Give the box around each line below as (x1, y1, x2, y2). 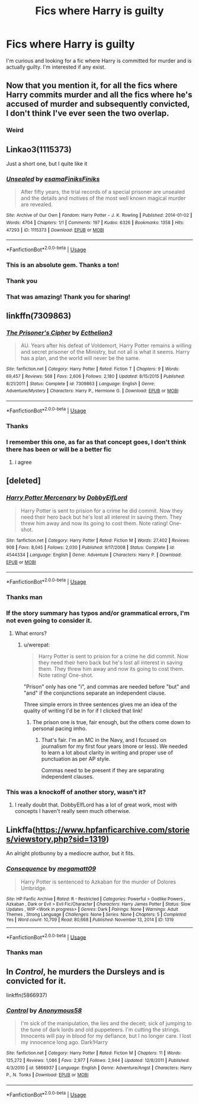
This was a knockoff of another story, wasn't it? (6, 788, 146, 796)
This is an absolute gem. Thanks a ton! (6, 261, 120, 269)
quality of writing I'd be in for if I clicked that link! (23, 707, 143, 715)
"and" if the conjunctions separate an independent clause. (23, 689, 166, 697)
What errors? (14, 630, 47, 637)
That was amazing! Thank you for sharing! (6, 292, 131, 300)
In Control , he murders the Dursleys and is (6, 967, 165, 977)
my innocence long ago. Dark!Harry (20, 1039, 108, 1046)
